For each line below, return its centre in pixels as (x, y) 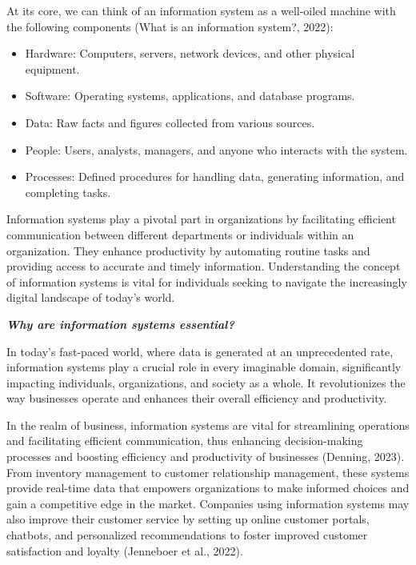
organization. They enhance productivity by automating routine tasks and (188, 250)
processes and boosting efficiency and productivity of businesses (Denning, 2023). (206, 457)
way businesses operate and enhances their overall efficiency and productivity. (197, 398)
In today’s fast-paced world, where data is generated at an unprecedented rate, (200, 351)
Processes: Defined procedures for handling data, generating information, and (215, 176)
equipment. (52, 68)
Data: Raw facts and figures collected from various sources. (170, 122)
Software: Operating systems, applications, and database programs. (190, 96)
